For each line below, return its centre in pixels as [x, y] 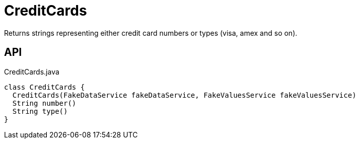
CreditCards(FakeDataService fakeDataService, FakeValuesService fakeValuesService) [184, 95]
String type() [40, 111]
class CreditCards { [45, 87]
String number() [44, 103]
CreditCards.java [32, 71]
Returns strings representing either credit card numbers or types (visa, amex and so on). [151, 33]
